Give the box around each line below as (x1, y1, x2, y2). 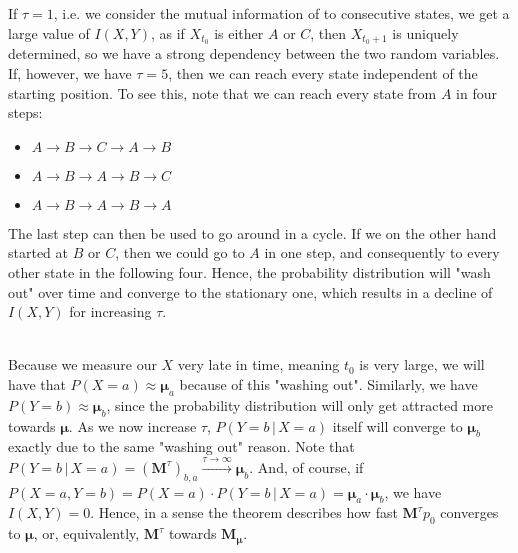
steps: (8, 102, 43, 123)
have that (8, 373, 66, 394)
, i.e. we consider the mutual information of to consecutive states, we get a (53, 3, 510, 23)
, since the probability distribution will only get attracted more (106, 394, 493, 415)
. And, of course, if (249, 456, 364, 477)
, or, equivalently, (33, 523, 140, 544)
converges (440, 502, 499, 523)
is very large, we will (359, 354, 485, 375)
